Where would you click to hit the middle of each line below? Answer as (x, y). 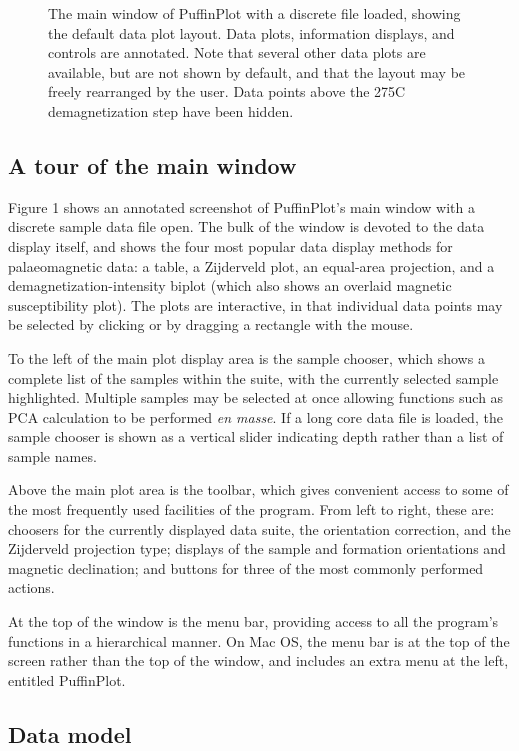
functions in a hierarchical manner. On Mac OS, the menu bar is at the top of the (259, 640)
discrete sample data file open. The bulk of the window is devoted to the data (246, 226)
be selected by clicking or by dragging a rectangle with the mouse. (211, 324)
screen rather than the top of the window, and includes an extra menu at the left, (258, 660)
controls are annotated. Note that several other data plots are (237, 52)
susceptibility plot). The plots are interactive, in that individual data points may (255, 304)
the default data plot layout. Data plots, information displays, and (251, 32)
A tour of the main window (152, 164)
